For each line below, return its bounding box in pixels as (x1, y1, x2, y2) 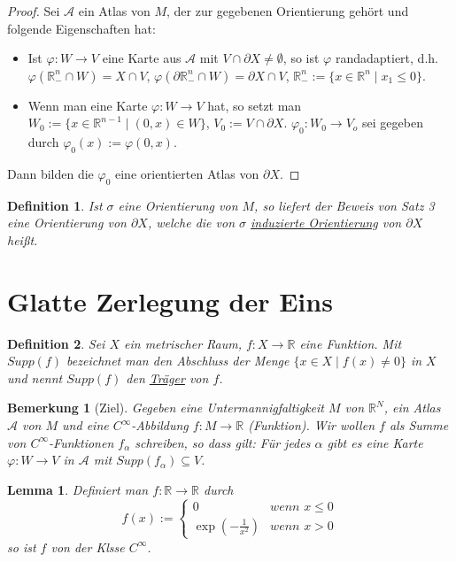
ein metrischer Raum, (124, 334, 242, 352)
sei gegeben (362, 113, 423, 132)
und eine (62, 416, 109, 435)
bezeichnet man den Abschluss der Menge (66, 351, 290, 370)
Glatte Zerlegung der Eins (7, 282, 333, 319)
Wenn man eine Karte (27, 96, 148, 114)
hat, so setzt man (207, 96, 302, 114)
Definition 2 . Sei (7, 334, 105, 352)
